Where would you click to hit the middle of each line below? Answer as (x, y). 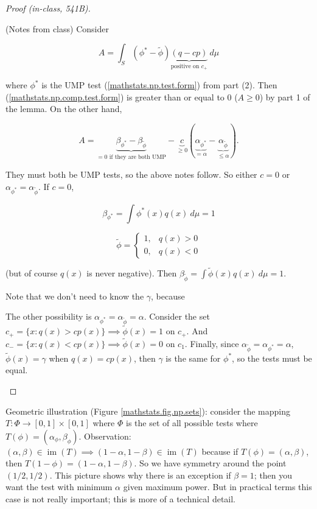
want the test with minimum (59, 487)
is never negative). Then (132, 272)
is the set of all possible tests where (192, 423)
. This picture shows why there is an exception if (140, 475)
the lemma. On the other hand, (64, 109)
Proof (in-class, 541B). (48, 8)
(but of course (32, 272)
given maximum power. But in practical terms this (218, 487)
